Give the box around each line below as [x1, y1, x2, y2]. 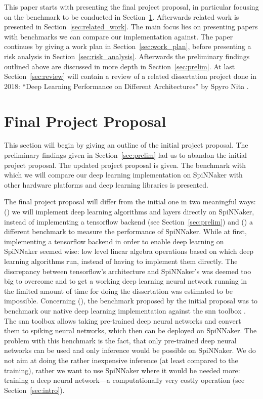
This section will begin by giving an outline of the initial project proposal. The [4, 140, 248, 150]
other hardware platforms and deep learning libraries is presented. [4, 179, 208, 190]
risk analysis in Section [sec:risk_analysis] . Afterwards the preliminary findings [4, 51, 250, 61]
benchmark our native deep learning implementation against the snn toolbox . [4, 305, 246, 316]
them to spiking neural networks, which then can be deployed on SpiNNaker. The [4, 325, 257, 336]
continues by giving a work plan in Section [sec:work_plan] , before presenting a [4, 41, 251, 52]
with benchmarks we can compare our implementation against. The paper [4, 31, 233, 41]
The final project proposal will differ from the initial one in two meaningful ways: [4, 196, 256, 207]
